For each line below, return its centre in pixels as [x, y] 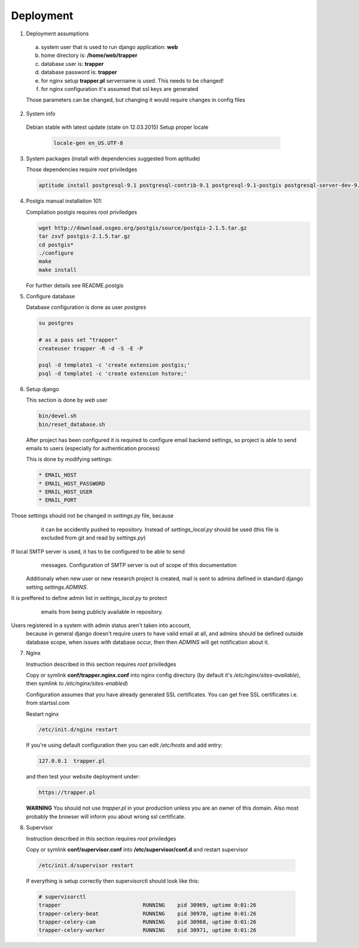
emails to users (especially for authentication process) [93, 448]
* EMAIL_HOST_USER [66, 492]
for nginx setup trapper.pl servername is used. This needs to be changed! [132, 80]
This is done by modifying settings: [69, 459]
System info [41, 113]
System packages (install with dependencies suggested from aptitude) [113, 159]
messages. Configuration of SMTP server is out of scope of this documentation [139, 565]
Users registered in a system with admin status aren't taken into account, [101, 625]
